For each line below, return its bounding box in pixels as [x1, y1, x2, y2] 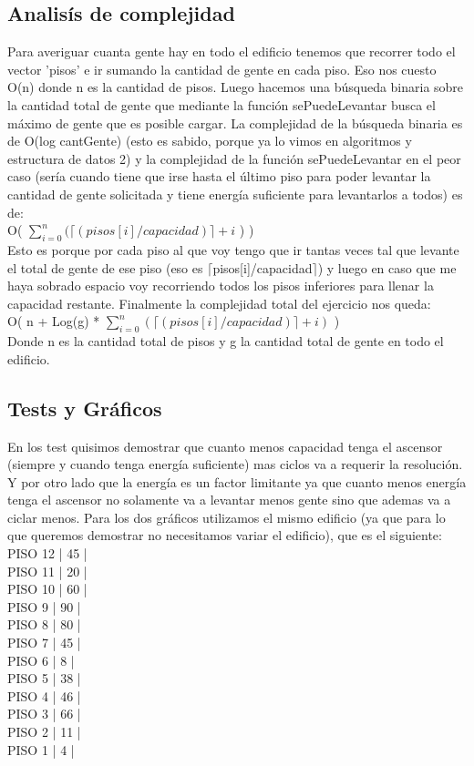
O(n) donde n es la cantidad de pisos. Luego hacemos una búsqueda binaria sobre [7, 77, 464, 97]
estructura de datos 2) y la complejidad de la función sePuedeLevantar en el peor [7, 148, 461, 168]
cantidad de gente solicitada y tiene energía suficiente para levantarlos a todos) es [7, 184, 463, 203]
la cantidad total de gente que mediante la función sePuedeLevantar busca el [7, 95, 436, 114]
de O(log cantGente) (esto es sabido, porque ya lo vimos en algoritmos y [7, 131, 412, 150]
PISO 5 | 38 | [7, 669, 81, 688]
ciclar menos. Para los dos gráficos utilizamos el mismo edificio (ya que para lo [7, 507, 446, 526]
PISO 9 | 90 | [7, 597, 81, 616]
